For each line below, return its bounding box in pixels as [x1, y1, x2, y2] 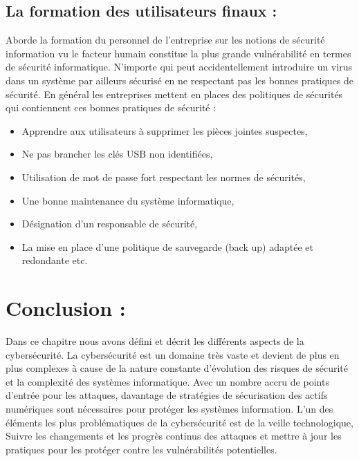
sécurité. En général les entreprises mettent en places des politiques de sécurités [6, 86, 343, 101]
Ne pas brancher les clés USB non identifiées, [21, 147, 213, 161]
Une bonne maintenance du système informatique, [21, 193, 234, 207]
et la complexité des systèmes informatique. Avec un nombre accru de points [6, 374, 329, 388]
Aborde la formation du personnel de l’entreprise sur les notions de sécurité [6, 32, 325, 47]
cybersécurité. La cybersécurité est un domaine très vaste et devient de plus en [6, 347, 340, 361]
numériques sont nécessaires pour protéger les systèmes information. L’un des [6, 402, 333, 416]
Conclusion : [6, 294, 126, 322]
